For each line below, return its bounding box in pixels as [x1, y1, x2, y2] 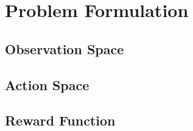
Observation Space [5, 39, 124, 58]
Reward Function [5, 111, 116, 130]
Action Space [5, 75, 89, 94]
